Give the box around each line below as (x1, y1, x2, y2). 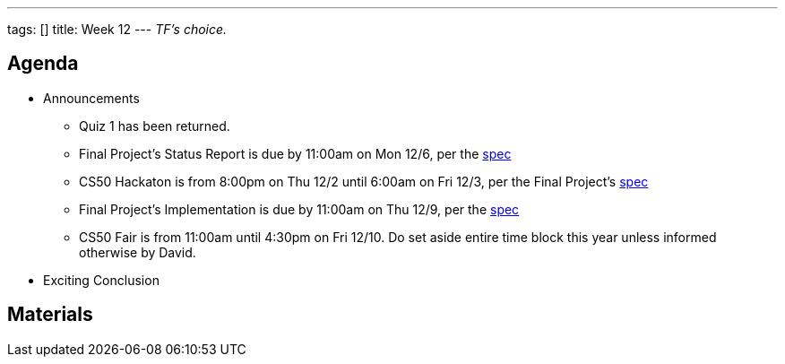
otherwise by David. (79, 244, 196, 260)
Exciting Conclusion (43, 272, 160, 288)
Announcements (43, 90, 140, 106)
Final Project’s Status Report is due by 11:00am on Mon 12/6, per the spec (79, 145, 512, 161)
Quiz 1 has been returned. (79, 117, 230, 134)
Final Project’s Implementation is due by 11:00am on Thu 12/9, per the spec (79, 201, 520, 217)
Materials (7, 303, 93, 326)
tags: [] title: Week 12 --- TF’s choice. (7, 22, 228, 37)
